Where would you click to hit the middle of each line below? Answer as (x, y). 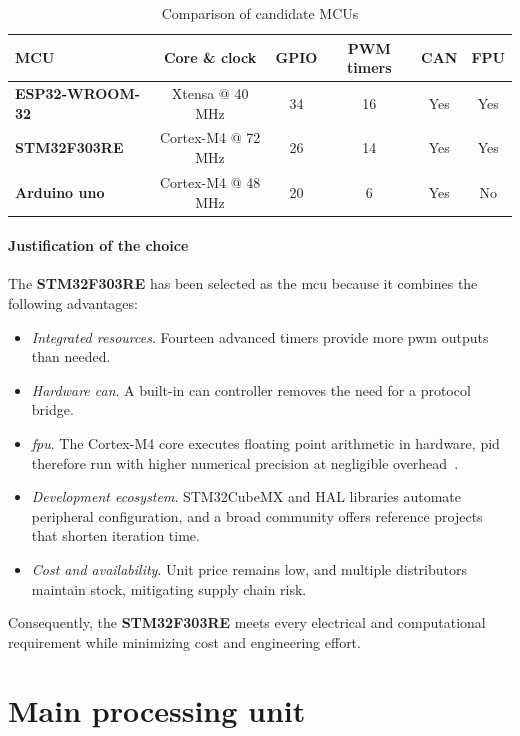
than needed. (71, 356)
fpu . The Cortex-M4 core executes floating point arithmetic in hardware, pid (265, 442)
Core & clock (210, 57)
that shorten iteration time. (115, 535)
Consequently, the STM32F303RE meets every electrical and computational (247, 622)
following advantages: (73, 302)
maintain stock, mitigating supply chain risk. (169, 588)
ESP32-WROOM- (78, 93)
